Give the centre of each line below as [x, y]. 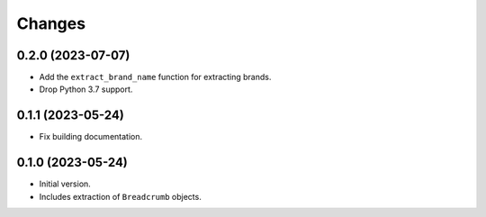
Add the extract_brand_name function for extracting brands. [155, 77]
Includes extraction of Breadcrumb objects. [120, 196]
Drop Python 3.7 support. [86, 89]
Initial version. [65, 184]
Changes [51, 23]
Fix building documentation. [91, 137]
